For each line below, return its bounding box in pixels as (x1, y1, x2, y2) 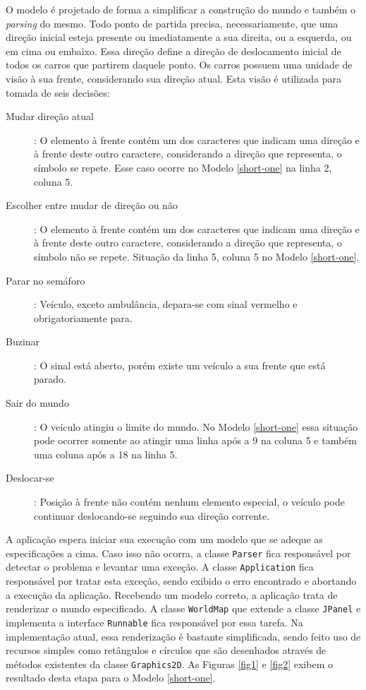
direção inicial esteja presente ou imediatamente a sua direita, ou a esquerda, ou (6, 30, 352, 44)
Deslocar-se (6, 470, 54, 485)
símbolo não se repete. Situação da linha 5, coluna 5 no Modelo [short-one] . (34, 249, 360, 263)
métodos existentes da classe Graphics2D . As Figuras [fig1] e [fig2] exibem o (6, 656, 333, 671)
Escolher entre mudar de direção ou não (6, 198, 178, 213)
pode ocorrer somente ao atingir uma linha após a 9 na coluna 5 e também (34, 433, 358, 448)
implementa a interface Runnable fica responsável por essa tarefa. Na (6, 614, 303, 629)
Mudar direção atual (6, 109, 94, 124)
